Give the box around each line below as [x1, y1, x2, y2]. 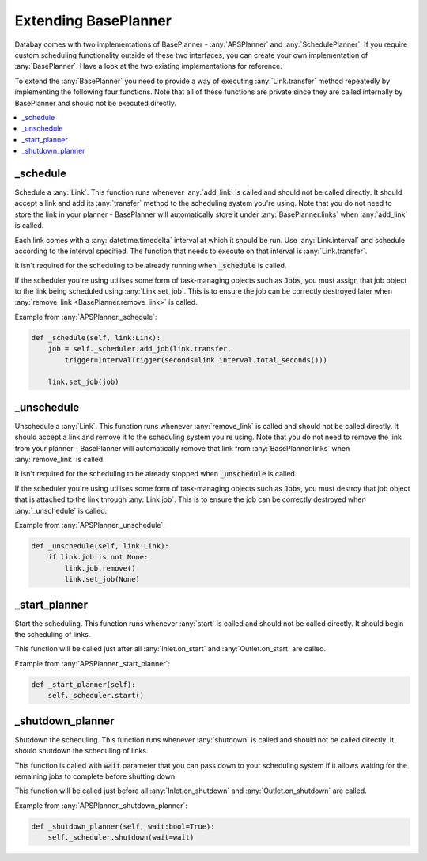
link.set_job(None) [64, 575, 140, 584]
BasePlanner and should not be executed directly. [14, 98, 177, 108]
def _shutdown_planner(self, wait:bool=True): [31, 821, 215, 831]
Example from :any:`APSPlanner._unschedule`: [14, 521, 166, 530]
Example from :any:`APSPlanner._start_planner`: [14, 658, 170, 668]
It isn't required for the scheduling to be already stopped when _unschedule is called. [14, 469, 297, 479]
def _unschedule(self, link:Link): [31, 542, 169, 551]
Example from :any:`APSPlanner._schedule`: [14, 312, 157, 321]
